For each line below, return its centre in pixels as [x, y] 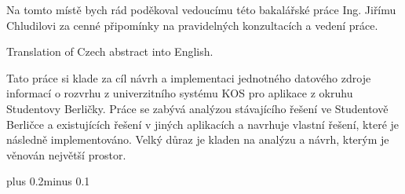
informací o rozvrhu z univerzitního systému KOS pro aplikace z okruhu [180, 93]
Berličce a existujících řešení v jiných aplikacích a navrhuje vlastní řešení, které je [203, 124]
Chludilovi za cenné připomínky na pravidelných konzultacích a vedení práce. [192, 25]
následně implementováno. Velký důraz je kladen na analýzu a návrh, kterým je [198, 139]
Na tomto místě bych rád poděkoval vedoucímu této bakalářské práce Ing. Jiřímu [201, 9]
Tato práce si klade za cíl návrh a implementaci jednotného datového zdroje [189, 77]
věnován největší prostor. [66, 154]
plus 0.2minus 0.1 [48, 181]
